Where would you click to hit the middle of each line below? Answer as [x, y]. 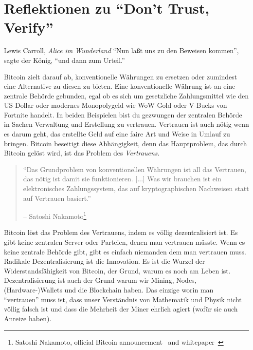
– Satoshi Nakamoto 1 [55, 215]
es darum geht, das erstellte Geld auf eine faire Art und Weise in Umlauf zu [117, 134]
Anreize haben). [28, 318]
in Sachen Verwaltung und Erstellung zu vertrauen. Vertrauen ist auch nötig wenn [126, 124]
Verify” [29, 27]
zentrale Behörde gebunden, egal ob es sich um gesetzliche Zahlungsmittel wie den [126, 95]
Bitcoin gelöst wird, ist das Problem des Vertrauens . [82, 153]
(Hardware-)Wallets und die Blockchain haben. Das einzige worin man [109, 290]
